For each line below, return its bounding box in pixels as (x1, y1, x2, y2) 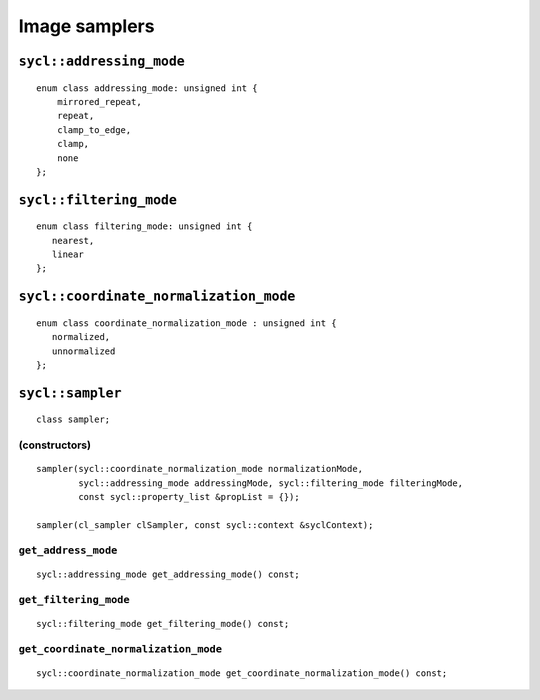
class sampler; (36, 414, 111, 425)
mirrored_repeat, (56, 96, 142, 107)
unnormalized (51, 345, 116, 357)
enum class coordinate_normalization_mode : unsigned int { (36, 317, 337, 329)
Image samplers (18, 15, 155, 37)
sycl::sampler (18, 385, 122, 401)
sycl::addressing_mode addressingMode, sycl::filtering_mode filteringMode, (78, 477, 464, 489)
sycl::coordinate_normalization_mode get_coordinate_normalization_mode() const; (36, 667, 448, 679)
